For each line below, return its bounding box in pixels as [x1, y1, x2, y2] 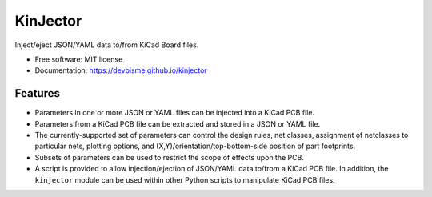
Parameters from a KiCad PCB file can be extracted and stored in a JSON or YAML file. [34, 119, 321, 128]
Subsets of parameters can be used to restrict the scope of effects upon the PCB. [34, 152, 304, 162]
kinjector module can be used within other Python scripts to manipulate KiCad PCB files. [34, 175, 335, 184]
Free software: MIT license [34, 54, 123, 64]
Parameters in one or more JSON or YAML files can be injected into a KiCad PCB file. [34, 108, 315, 118]
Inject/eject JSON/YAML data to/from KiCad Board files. [14, 40, 199, 50]
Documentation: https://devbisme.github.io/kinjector [34, 66, 207, 75]
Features [14, 86, 60, 100]
